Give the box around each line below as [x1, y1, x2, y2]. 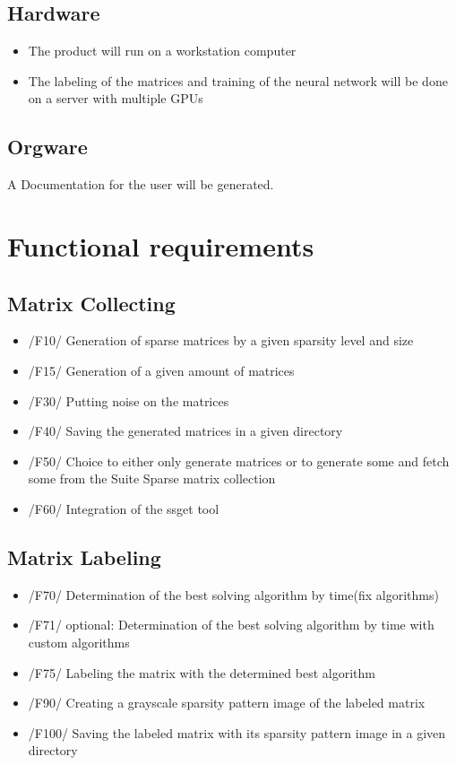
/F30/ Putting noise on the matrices [28, 391, 229, 410]
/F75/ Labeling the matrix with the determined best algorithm [28, 663, 375, 682]
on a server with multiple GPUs [28, 89, 203, 108]
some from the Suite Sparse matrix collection [28, 469, 276, 488]
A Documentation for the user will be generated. [7, 175, 274, 194]
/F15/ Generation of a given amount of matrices [28, 361, 295, 379]
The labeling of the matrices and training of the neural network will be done [28, 71, 448, 90]
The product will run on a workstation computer [28, 41, 297, 60]
